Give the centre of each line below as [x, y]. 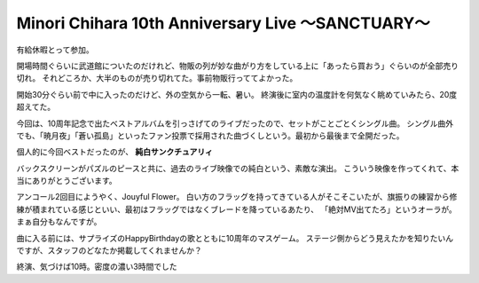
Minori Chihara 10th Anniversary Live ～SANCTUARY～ [223, 23]
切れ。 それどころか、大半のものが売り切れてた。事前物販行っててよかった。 [157, 78]
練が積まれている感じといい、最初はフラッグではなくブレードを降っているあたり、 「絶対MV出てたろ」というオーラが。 [236, 209]
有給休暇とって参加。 [55, 50]
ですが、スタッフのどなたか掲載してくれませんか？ [110, 251]
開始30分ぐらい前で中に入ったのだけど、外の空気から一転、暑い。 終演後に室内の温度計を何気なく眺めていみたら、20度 [237, 94]
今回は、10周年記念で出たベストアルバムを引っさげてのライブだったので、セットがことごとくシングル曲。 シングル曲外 [235, 123]
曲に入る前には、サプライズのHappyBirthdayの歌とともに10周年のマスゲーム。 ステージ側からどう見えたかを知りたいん [235, 238]
